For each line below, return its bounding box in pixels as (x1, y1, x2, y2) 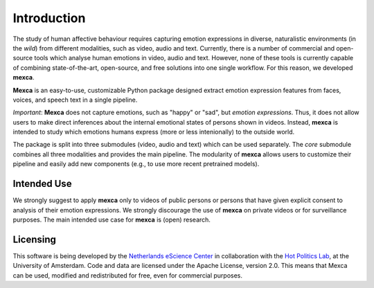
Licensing (12, 233, 57, 245)
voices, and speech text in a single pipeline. (12, 96, 138, 104)
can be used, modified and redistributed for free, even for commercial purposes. (12, 271, 242, 280)
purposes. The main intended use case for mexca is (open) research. (12, 215, 211, 224)
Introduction (12, 10, 86, 26)
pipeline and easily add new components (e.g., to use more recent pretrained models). (12, 160, 260, 168)
